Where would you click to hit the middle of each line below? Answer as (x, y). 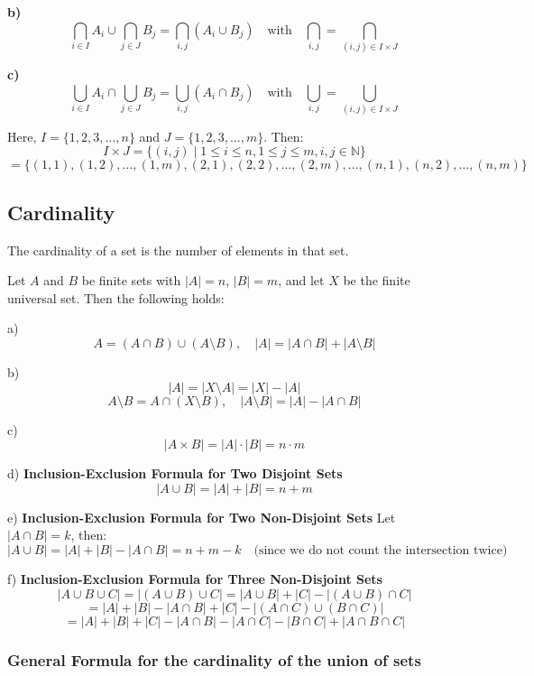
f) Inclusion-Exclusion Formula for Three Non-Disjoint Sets (195, 578)
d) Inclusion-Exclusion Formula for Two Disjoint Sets (175, 473)
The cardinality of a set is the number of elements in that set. (178, 250)
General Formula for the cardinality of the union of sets (214, 659)
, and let (301, 280)
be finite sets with (131, 280)
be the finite (377, 280)
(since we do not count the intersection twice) (381, 550)
